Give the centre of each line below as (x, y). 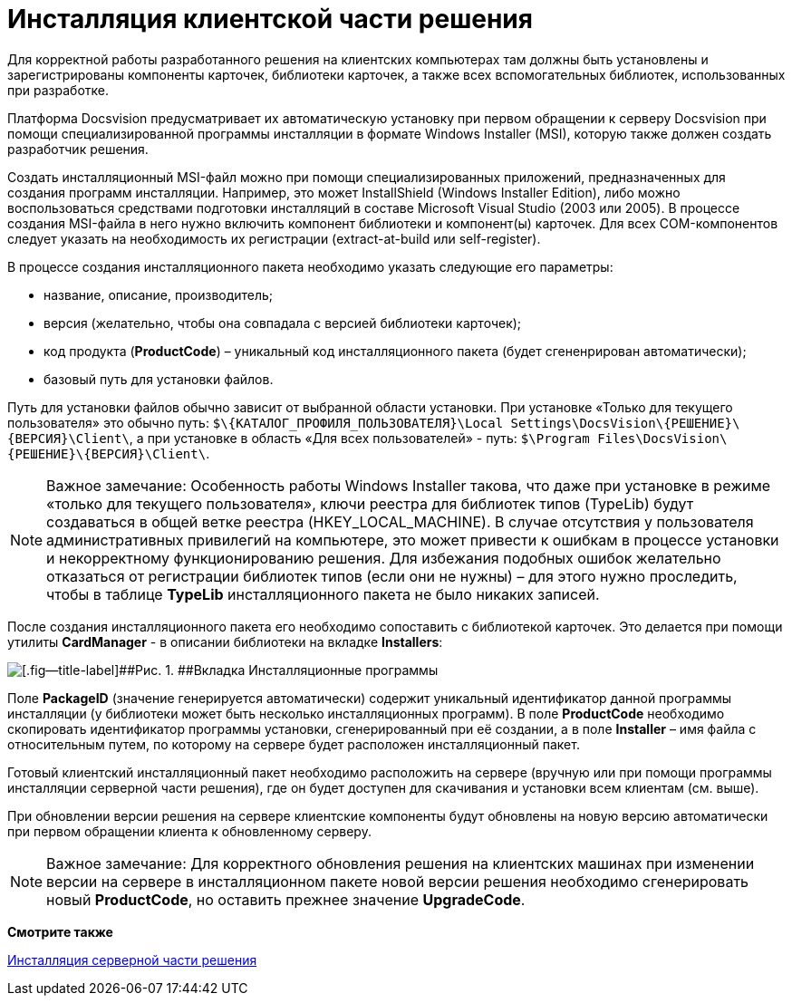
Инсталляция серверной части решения (132, 960)
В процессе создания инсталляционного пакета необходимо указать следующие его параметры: (310, 266)
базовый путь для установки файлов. (159, 379)
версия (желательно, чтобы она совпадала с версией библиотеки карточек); (283, 323)
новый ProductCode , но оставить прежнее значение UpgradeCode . (286, 899)
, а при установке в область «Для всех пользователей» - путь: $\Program (359, 438)
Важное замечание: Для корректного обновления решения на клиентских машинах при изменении (401, 863)
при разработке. (58, 90)
